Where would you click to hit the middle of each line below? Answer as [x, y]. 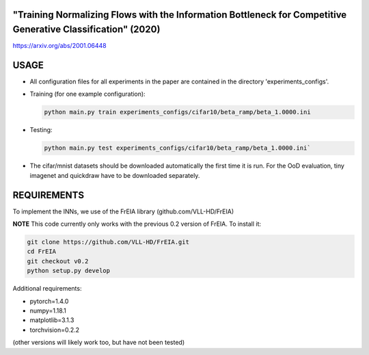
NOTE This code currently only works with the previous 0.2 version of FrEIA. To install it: [137, 224]
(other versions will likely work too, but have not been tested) [98, 343]
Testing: [41, 130]
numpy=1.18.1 [48, 311]
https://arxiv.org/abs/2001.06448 [59, 46]
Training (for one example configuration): [88, 94]
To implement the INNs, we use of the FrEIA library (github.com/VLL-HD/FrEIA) [123, 211]
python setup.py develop [69, 271]
